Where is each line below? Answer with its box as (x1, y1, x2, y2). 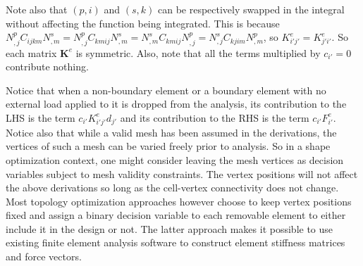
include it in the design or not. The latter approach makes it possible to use (6, 221, 333, 236)
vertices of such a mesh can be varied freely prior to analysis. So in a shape (6, 139, 331, 153)
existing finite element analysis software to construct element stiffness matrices (6, 235, 345, 250)
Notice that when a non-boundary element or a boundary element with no (6, 82, 326, 97)
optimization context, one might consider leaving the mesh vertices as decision (6, 152, 344, 167)
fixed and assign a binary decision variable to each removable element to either (6, 208, 346, 222)
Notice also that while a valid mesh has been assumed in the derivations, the (6, 125, 337, 139)
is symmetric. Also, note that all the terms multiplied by (75, 45, 321, 60)
